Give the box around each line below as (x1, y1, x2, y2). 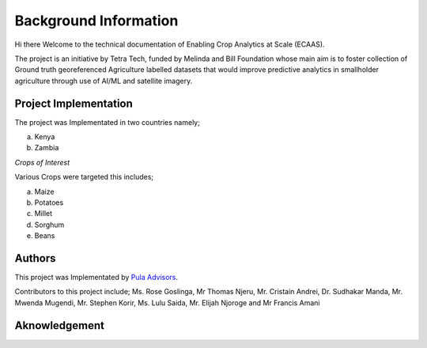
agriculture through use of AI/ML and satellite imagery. (14, 76, 193, 85)
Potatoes (34, 198, 64, 207)
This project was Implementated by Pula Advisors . (14, 273, 178, 282)
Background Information (14, 12, 179, 29)
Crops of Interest (14, 157, 70, 167)
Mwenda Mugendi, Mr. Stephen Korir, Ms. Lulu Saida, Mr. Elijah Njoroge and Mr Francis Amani (14, 297, 320, 308)
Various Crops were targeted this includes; (14, 172, 154, 182)
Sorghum (34, 220, 65, 229)
